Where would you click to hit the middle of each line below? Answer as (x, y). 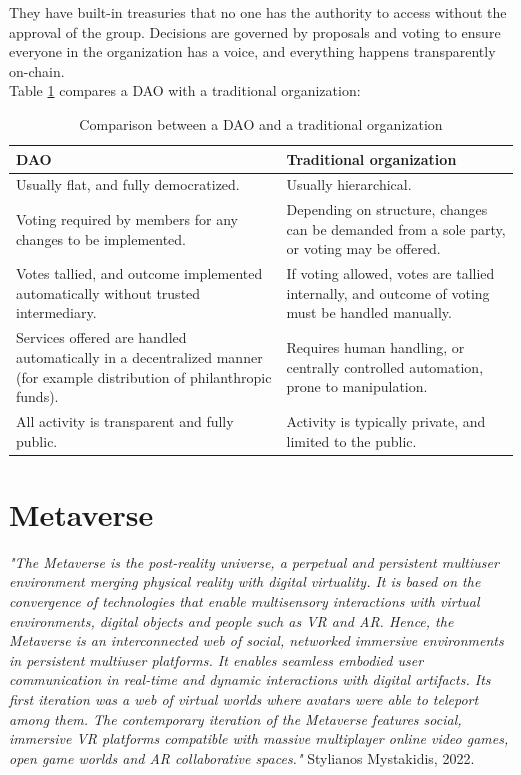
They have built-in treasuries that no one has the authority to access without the (258, 12)
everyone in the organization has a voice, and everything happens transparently (252, 51)
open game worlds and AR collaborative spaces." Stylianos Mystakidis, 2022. (242, 757)
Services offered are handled (101, 337)
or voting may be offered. (363, 248)
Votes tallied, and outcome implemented (139, 273)
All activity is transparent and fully (125, 420)
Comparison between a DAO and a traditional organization (261, 123)
